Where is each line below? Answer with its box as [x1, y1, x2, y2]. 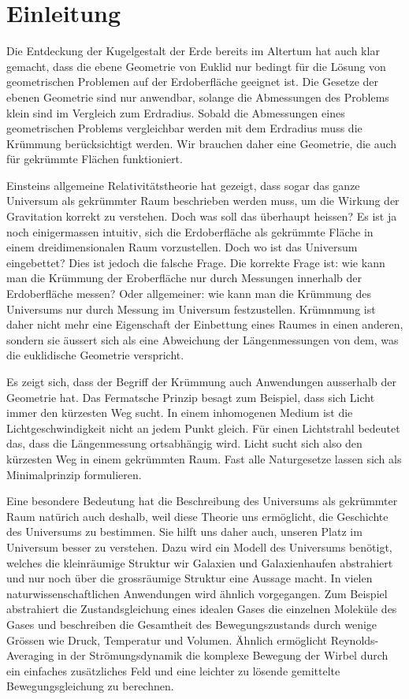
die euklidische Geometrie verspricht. [6, 347, 184, 363]
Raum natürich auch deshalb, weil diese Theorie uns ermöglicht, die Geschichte [6, 508, 389, 524]
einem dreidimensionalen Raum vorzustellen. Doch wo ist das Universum [6, 239, 358, 255]
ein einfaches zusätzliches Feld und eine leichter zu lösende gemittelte [6, 662, 340, 679]
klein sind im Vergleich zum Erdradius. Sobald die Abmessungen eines [6, 104, 345, 121]
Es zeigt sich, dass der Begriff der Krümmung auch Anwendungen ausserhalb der [6, 374, 396, 389]
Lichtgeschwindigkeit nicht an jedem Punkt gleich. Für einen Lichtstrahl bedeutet [6, 419, 400, 436]
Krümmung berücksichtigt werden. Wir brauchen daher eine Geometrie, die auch [6, 135, 397, 151]
